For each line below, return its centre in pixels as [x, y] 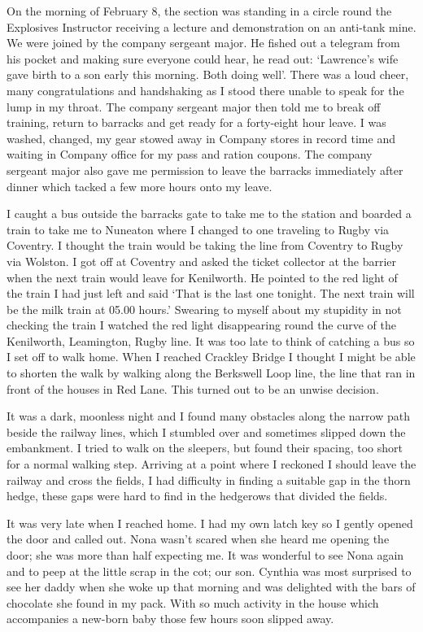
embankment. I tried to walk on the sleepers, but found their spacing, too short [205, 448]
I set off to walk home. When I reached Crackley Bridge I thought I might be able [211, 357]
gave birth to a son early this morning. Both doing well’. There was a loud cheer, [208, 74]
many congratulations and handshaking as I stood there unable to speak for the [205, 90]
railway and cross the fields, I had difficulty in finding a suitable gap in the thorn [209, 479]
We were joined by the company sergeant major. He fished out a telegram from [203, 43]
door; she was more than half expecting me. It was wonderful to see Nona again [205, 555]
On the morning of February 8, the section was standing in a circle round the [199, 11]
